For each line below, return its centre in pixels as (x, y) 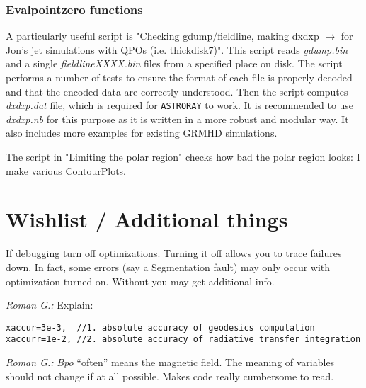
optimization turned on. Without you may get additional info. (140, 281)
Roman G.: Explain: (50, 305)
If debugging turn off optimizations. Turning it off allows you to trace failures (174, 253)
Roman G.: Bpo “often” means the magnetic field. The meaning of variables (170, 362)
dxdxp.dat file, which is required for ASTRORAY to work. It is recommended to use (180, 105)
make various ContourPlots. (66, 170)
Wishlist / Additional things (147, 219)
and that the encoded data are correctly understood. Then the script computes (177, 91)
